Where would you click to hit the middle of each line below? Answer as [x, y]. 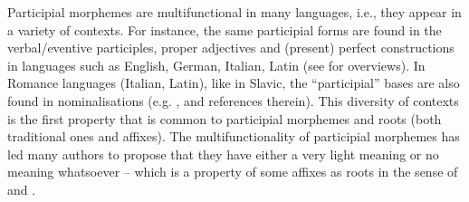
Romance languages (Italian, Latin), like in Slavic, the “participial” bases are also [234, 83]
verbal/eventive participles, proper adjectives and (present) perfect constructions [231, 48]
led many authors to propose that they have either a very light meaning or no [223, 154]
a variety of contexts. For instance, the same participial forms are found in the [225, 29]
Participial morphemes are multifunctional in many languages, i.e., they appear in [234, 12]
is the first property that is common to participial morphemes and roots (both [225, 118]
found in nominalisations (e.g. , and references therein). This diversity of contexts [233, 100]
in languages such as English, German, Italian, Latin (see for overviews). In [216, 65]
